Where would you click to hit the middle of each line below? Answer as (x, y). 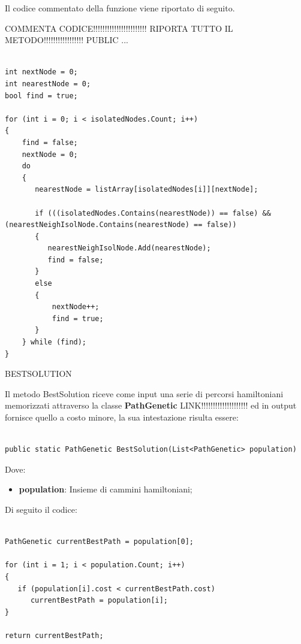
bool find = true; (41, 96)
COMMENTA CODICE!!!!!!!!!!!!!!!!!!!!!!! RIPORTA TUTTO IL (119, 28)
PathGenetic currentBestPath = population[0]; (99, 542)
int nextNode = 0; (41, 72)
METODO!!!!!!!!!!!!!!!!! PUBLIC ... (67, 40)
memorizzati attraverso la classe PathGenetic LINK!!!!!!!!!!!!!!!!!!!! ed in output (151, 405)
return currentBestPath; (54, 635)
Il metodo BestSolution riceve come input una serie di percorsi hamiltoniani (144, 393)
